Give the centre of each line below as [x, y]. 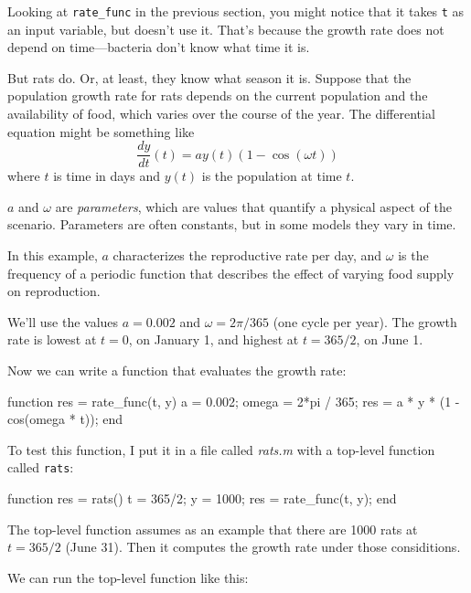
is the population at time [272, 176]
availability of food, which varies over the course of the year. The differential [221, 114]
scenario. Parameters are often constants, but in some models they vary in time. [232, 224]
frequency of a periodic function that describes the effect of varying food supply [231, 273]
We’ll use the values [63, 321]
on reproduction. [54, 291]
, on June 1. [390, 339]
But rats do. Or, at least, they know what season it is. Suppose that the [209, 77]
